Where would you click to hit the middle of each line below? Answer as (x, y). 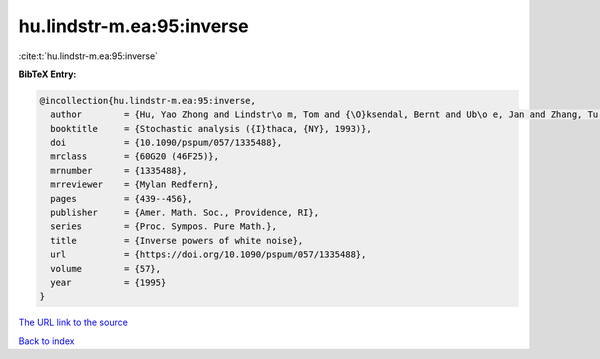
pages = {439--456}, (122, 198)
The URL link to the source (73, 322)
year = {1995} (108, 282)
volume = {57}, (106, 268)
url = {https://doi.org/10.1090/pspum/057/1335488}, (208, 254)
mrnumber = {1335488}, (119, 170)
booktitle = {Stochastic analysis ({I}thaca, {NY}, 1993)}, (211, 128)
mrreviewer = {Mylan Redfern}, (135, 184)
